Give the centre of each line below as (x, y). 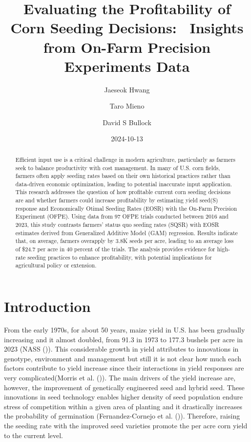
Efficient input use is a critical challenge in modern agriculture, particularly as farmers (125, 159)
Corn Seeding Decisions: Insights (127, 28)
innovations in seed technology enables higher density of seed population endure (123, 397)
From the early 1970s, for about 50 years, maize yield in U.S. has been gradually (125, 329)
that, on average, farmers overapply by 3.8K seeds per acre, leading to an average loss (125, 241)
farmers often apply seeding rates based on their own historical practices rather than (123, 176)
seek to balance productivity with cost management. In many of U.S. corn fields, (118, 167)
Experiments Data (127, 66)
